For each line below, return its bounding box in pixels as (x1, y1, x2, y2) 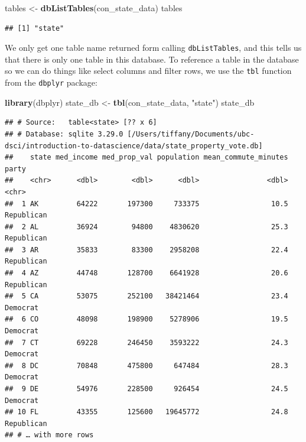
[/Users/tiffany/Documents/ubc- (127, 129, 255, 138)
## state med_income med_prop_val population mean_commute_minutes (5, 153, 288, 162)
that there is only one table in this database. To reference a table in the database (5, 53, 299, 65)
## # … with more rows (5, 431, 94, 440)
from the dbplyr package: (5, 76, 97, 89)
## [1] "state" (5, 24, 64, 32)
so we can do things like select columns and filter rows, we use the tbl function (5, 64, 292, 77)
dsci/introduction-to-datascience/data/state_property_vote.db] (5, 141, 263, 150)
